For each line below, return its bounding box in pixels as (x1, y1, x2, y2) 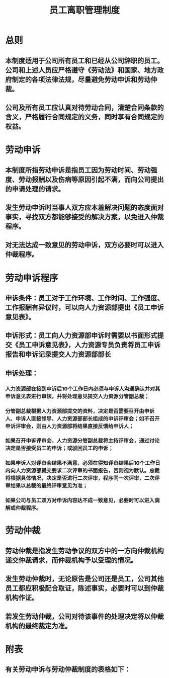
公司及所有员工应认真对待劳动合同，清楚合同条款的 (5, 103, 164, 112)
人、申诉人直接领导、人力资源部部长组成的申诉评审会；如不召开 (5, 415, 160, 422)
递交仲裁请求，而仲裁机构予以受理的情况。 (5, 556, 137, 564)
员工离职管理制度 (49, 5, 120, 16)
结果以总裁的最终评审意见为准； (10, 482, 88, 489)
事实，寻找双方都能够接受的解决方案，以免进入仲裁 (5, 212, 164, 221)
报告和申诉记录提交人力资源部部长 (5, 350, 111, 359)
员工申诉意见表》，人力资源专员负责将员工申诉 (18, 341, 161, 350)
